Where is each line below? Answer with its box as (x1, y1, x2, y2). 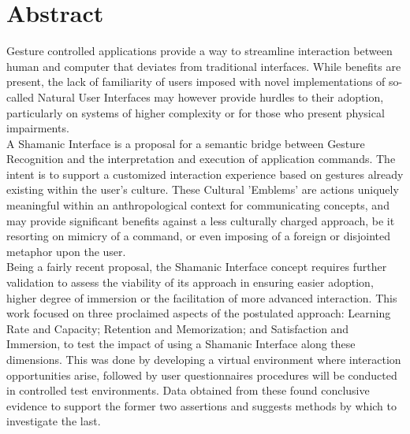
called (6, 88, 34, 105)
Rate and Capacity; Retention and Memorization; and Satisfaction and (6, 320, 349, 336)
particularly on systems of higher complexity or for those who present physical (6, 104, 385, 121)
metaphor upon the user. (6, 243, 126, 259)
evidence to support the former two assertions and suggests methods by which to (6, 397, 397, 414)
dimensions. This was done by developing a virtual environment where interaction (6, 351, 401, 367)
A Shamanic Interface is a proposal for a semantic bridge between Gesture (6, 135, 365, 151)
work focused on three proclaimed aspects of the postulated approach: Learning (6, 305, 391, 321)
